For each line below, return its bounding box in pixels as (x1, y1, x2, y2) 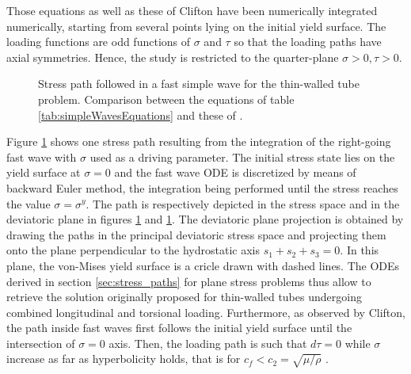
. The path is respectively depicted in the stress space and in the (86, 195, 400, 212)
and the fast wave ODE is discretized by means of (114, 164, 356, 181)
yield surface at (6, 164, 81, 181)
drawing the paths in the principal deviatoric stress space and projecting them (6, 226, 386, 242)
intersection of (6, 334, 75, 351)
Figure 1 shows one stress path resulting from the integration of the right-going (6, 133, 391, 150)
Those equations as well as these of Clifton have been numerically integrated (6, 2, 378, 18)
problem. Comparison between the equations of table (38, 90, 295, 107)
